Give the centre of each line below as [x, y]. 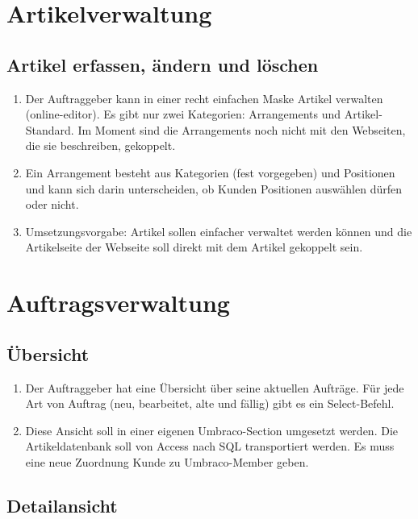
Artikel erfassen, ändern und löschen [163, 64]
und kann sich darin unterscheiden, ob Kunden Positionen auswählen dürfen [213, 188]
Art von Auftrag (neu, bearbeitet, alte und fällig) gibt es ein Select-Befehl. [210, 403]
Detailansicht [62, 505]
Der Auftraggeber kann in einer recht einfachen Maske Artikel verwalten [204, 98]
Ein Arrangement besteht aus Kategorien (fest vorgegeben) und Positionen [210, 172]
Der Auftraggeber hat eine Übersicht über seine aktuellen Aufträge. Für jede [215, 387]
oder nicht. [52, 204]
